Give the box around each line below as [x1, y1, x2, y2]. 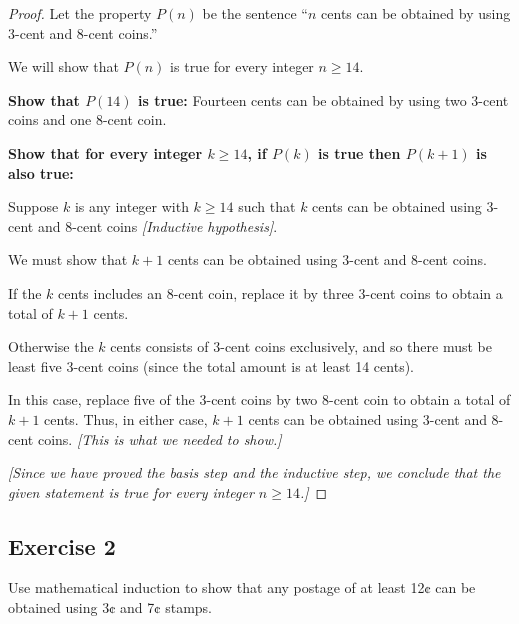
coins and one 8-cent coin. [8, 109, 167, 130]
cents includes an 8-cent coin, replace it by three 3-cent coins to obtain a [58, 282, 503, 303]
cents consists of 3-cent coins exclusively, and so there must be [110, 336, 492, 357]
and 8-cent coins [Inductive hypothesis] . [37, 215, 278, 236]
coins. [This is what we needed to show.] [37, 428, 282, 449]
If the [8, 282, 42, 303]
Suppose [8, 196, 59, 217]
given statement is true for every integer [8, 481, 254, 502]
